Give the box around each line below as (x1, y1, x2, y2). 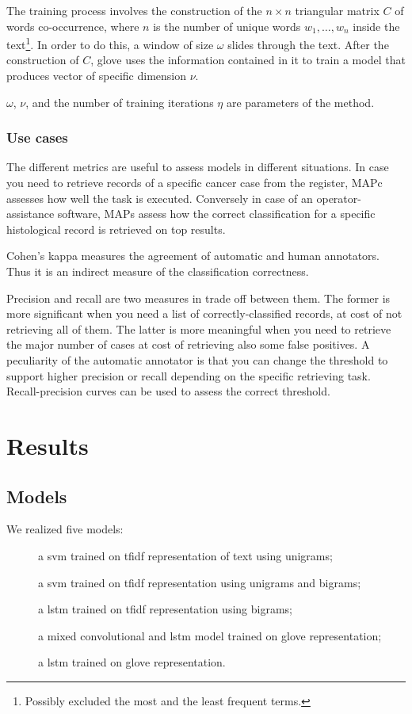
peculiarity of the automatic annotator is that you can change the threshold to (6, 351, 388, 368)
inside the (353, 17, 400, 34)
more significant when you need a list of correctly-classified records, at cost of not (6, 305, 402, 322)
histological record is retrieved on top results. (6, 220, 226, 237)
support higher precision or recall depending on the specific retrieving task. (6, 367, 371, 384)
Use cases (6, 128, 68, 147)
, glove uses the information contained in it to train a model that (90, 52, 406, 68)
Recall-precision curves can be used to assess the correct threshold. (6, 383, 330, 399)
